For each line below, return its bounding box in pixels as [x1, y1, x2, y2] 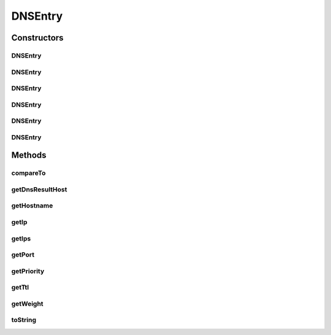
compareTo [11, 169, 46, 177]
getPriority [11, 267, 45, 275]
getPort [11, 250, 35, 259]
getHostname [11, 201, 53, 210]
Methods [11, 150, 47, 161]
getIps [11, 234, 31, 242]
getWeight [11, 299, 44, 308]
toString [11, 316, 37, 325]
